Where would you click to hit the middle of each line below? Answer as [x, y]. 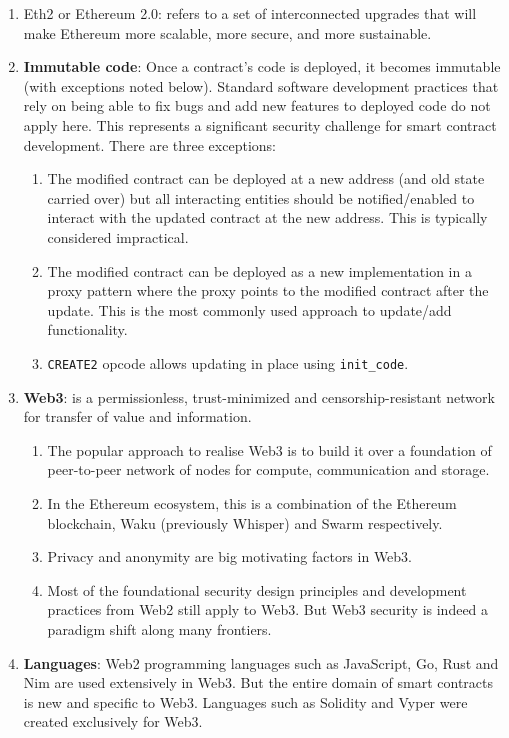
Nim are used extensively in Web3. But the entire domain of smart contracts [258, 682]
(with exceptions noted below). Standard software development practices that [261, 85]
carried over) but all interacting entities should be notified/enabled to [261, 197]
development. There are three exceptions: [149, 144]
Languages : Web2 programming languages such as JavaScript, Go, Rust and [261, 662]
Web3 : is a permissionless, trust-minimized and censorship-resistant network [259, 396]
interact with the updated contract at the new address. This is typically [267, 217]
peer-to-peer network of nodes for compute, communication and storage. [268, 469]
